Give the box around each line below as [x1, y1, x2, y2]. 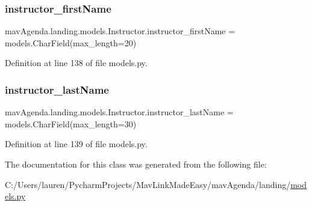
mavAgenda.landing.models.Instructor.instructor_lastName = [5, 106, 234, 118]
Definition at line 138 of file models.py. [5, 56, 148, 69]
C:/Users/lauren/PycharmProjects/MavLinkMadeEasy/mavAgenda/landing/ [5, 178, 291, 190]
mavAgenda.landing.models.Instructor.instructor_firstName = [5, 25, 236, 37]
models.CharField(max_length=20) [5, 36, 137, 49]
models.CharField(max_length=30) [5, 117, 137, 130]
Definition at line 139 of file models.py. [5, 138, 148, 150]
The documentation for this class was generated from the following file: [5, 158, 267, 170]
